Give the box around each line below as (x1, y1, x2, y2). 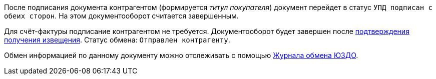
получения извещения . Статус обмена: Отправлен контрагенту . (4, 35, 230, 44)
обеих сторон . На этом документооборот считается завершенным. (4, 11, 239, 20)
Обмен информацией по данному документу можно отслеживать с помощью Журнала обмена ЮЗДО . (4, 51, 358, 59)
